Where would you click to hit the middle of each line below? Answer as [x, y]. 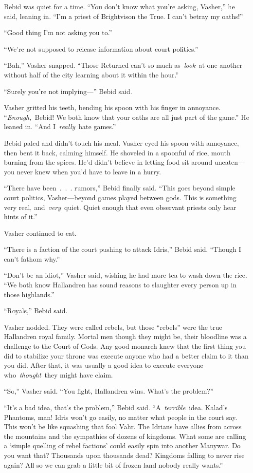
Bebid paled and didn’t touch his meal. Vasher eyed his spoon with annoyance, [122, 142]
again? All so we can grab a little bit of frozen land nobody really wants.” [114, 464]
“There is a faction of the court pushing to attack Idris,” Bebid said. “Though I [123, 249]
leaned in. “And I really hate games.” [60, 126]
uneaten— [230, 162]
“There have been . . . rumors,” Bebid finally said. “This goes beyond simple [120, 188]
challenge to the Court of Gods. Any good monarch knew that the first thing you [125, 346]
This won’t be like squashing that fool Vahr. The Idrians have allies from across [123, 426]
